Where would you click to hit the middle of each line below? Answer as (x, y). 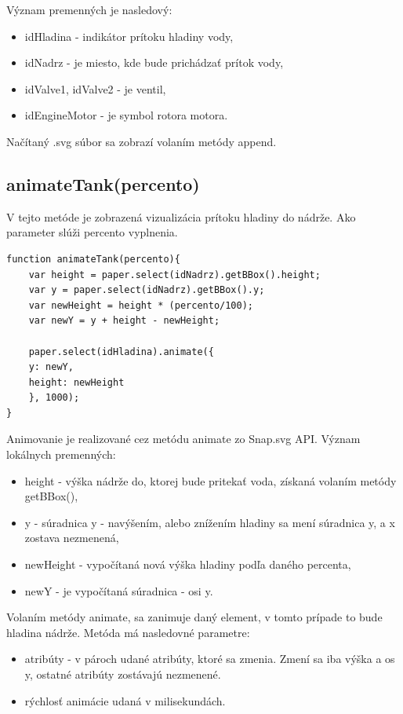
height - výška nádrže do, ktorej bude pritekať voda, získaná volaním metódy (211, 480)
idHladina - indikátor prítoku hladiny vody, (129, 36)
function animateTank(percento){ (93, 259)
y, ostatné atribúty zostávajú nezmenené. (123, 674)
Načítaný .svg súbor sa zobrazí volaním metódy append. (142, 141)
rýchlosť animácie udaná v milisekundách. (125, 700)
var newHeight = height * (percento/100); (141, 305)
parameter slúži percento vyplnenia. (92, 232)
